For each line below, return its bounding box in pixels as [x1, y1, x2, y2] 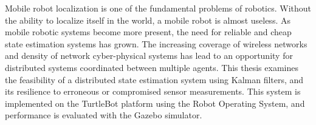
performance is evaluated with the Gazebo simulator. [5, 109, 202, 121]
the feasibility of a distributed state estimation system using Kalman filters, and [5, 73, 304, 86]
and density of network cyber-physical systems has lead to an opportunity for [5, 49, 293, 62]
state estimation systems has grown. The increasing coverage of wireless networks [5, 37, 307, 50]
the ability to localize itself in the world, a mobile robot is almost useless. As [5, 13, 290, 26]
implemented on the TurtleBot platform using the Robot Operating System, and [5, 96, 305, 109]
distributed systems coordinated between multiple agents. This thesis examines [5, 61, 298, 73]
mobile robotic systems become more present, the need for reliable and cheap [5, 25, 292, 38]
